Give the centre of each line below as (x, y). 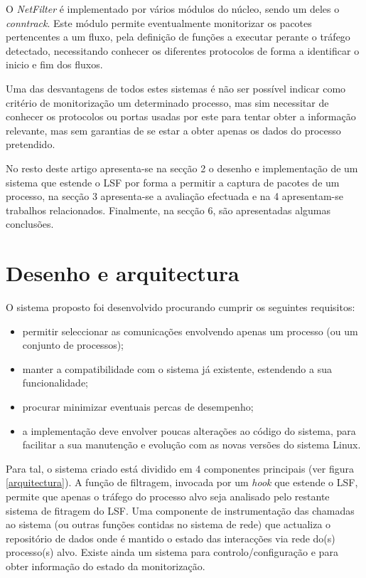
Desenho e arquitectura (123, 273)
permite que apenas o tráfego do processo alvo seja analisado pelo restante (168, 496)
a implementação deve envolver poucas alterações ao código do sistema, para (189, 430)
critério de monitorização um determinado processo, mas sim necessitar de (167, 102)
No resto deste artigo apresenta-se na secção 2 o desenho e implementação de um (182, 168)
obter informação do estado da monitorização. (106, 566)
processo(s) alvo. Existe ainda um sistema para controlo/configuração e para (172, 552)
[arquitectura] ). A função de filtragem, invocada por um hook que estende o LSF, (182, 482)
